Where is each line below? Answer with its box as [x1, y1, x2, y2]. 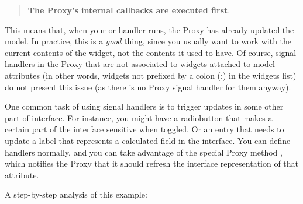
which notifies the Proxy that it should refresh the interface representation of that [5, 157, 299, 170]
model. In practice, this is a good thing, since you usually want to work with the [5, 35, 292, 47]
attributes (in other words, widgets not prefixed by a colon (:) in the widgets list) [5, 69, 297, 81]
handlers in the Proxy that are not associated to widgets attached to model [5, 58, 275, 70]
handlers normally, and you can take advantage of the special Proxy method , [5, 146, 283, 158]
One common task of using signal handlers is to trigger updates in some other [5, 100, 284, 112]
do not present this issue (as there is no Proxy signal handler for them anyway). [5, 80, 291, 93]
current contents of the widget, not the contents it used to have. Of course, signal [5, 46, 297, 58]
